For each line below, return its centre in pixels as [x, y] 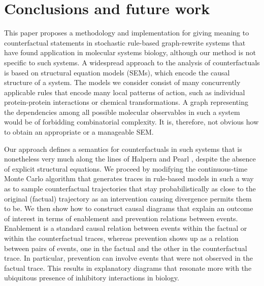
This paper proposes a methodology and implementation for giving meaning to [127, 33]
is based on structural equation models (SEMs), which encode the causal [117, 72]
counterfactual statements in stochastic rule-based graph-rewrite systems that [125, 42]
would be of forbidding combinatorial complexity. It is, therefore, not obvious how [131, 122]
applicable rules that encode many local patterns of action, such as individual [125, 92]
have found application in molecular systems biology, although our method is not [130, 52]
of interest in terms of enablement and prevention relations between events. [121, 218]
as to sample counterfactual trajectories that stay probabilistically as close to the [130, 189]
